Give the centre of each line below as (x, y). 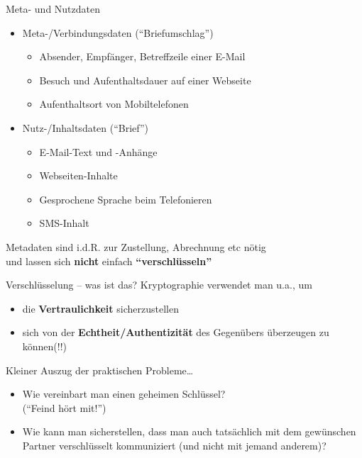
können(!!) (45, 346)
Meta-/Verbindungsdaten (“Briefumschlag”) (118, 32)
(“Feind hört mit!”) (64, 407)
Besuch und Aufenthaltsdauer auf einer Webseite (145, 80)
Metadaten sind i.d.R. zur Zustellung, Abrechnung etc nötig (136, 246)
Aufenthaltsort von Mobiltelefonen (114, 104)
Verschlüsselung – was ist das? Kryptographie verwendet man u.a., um (159, 285)
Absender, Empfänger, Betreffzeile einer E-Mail (142, 56)
